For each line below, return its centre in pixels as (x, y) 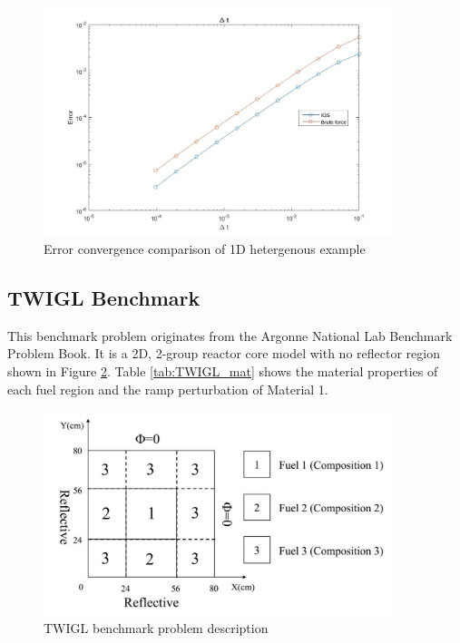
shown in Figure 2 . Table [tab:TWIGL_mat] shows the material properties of (223, 370)
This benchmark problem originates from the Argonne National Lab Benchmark (230, 335)
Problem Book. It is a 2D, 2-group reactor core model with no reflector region (224, 353)
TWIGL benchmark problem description (156, 628)
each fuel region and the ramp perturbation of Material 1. (168, 389)
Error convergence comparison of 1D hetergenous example (205, 248)
